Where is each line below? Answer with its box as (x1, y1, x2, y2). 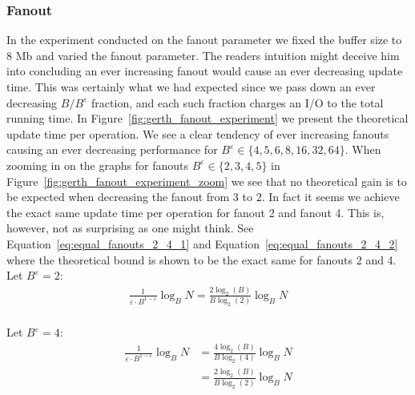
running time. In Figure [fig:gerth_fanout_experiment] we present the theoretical (6, 110, 409, 127)
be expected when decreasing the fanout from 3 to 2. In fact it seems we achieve (6, 188, 400, 205)
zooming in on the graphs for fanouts (6, 156, 188, 173)
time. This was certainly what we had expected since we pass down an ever (6, 79, 376, 95)
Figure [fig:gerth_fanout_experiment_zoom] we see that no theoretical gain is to (6, 172, 407, 189)
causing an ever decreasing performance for (6, 141, 218, 158)
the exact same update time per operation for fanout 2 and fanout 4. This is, (6, 204, 385, 220)
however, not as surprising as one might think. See (6, 220, 254, 236)
